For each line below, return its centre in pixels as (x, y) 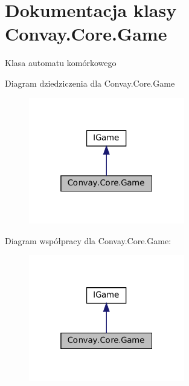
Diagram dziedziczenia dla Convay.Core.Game (90, 83)
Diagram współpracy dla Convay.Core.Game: (88, 240)
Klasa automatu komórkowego (61, 63)
